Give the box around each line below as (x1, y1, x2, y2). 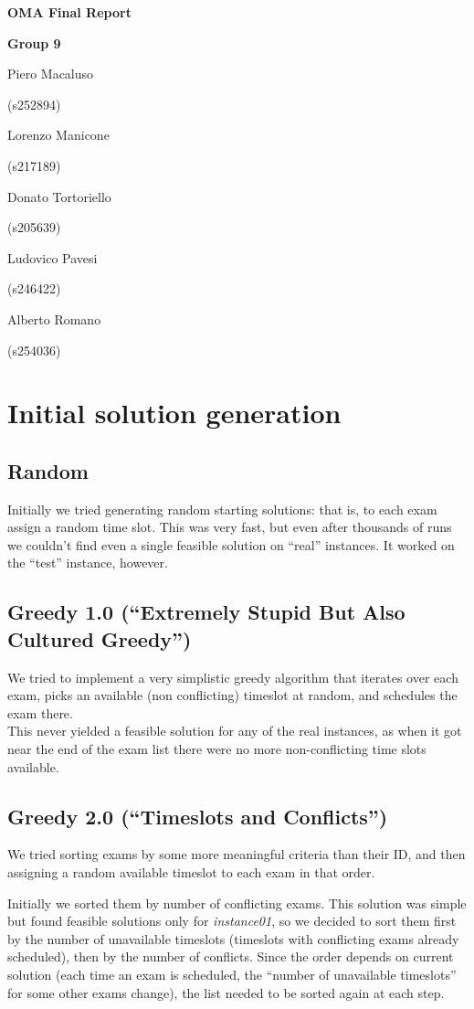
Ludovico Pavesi (7, 248, 98, 267)
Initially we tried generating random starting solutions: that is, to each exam (7, 499, 437, 518)
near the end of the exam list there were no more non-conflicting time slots (7, 739, 427, 759)
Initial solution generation (7, 394, 342, 431)
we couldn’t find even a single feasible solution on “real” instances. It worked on (7, 535, 455, 554)
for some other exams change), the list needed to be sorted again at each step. (7, 982, 445, 1002)
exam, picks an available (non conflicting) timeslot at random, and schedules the (7, 685, 458, 705)
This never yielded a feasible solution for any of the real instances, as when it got (7, 721, 462, 740)
